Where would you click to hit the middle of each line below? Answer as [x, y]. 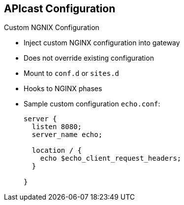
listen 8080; [57, 127]
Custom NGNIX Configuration [52, 28]
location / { [57, 151]
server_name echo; [67, 135]
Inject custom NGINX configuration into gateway [102, 43]
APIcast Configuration [60, 9]
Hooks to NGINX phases [63, 89]
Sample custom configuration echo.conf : [92, 104]
